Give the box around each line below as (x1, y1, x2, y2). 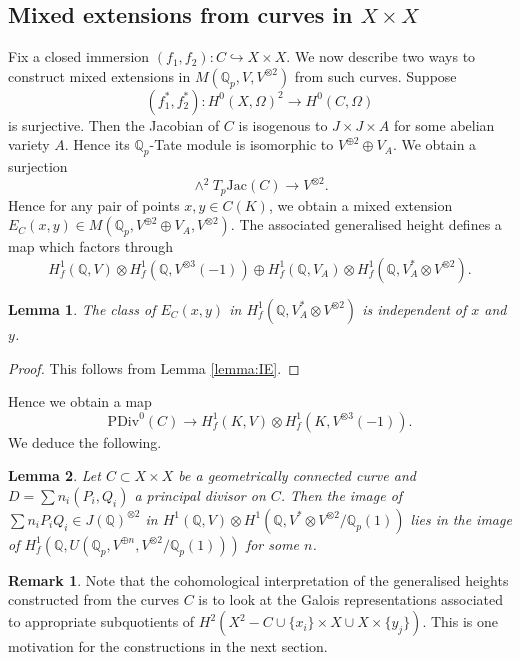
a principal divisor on (134, 484, 266, 505)
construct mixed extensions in (8, 65, 191, 86)
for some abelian (393, 114, 495, 135)
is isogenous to (238, 114, 328, 135)
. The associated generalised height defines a (230, 214, 502, 235)
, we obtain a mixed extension (268, 194, 453, 215)
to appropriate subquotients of (8, 611, 195, 632)
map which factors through (8, 236, 174, 257)
